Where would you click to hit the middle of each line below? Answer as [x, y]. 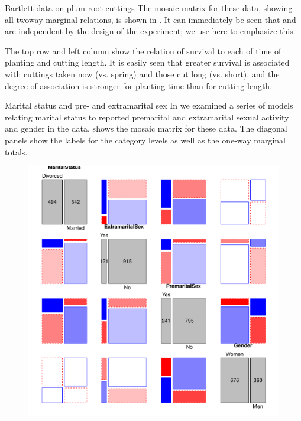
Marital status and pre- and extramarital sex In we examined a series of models [149, 105]
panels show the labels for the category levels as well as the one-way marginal [145, 140]
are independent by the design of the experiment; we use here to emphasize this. [150, 31]
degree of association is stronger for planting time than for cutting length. [139, 85]
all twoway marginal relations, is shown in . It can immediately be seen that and [150, 19]
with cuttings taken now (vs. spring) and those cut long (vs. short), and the [142, 74]
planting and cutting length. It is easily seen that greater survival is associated [147, 62]
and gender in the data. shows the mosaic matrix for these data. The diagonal [146, 128]
